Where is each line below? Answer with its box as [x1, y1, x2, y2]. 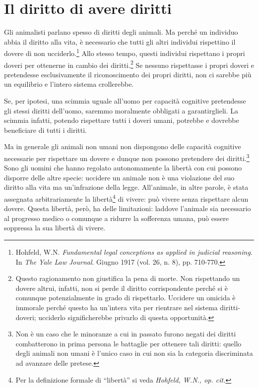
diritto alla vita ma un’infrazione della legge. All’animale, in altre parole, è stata [4, 182, 249, 192]
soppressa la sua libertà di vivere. [4, 222, 106, 233]
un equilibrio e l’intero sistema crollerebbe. [4, 79, 134, 89]
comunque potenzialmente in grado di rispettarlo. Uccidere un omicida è [15, 292, 236, 303]
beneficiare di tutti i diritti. [4, 124, 87, 135]
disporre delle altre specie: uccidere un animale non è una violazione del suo [4, 172, 235, 182]
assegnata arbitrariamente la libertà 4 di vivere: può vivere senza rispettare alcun [4, 192, 249, 204]
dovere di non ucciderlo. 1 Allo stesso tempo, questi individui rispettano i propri [4, 47, 245, 58]
